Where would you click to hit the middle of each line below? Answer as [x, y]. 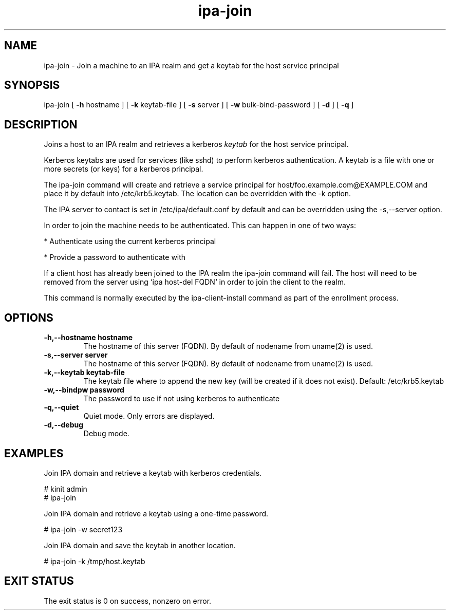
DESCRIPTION [41, 124]
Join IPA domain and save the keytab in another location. [140, 545]
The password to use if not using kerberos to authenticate [182, 399]
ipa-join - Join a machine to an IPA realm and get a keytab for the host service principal [191, 65]
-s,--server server [76, 355]
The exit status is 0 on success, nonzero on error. [128, 601]
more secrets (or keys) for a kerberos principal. [124, 169]
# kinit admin [65, 489]
